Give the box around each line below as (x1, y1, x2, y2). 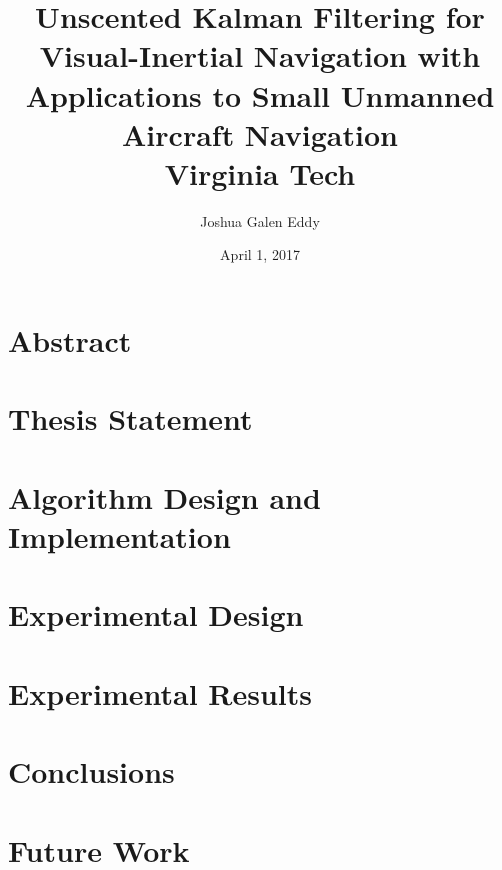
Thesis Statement (8, 398, 253, 439)
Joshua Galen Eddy (200, 210, 320, 231)
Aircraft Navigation (122, 113, 398, 154)
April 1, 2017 (220, 244, 300, 265)
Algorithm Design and (8, 476, 321, 517)
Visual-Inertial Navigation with (39, 35, 481, 76)
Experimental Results (8, 672, 312, 713)
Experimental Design (8, 594, 304, 635)
